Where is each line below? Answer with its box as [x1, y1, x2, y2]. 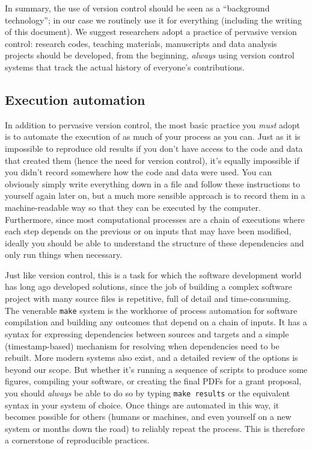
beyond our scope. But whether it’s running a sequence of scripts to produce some [5, 363, 308, 375]
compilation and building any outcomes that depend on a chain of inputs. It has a [5, 316, 307, 328]
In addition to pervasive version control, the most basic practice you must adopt [5, 118, 301, 131]
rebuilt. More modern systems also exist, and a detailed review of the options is [5, 351, 298, 364]
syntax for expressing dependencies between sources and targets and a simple [5, 327, 289, 340]
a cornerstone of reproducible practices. [5, 434, 150, 446]
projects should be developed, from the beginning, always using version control [5, 49, 295, 61]
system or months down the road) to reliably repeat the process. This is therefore [5, 422, 305, 434]
